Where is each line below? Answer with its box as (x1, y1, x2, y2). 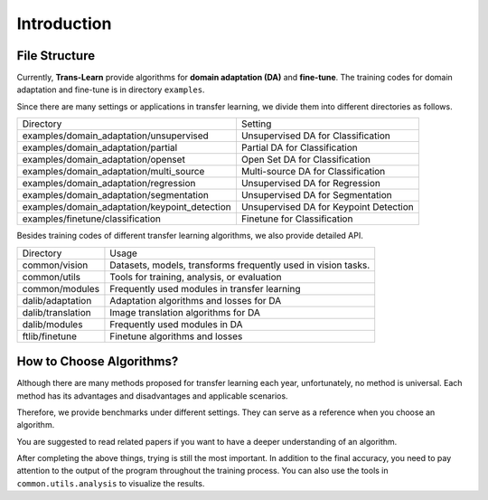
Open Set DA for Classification (240, 154, 371, 166)
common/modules (22, 282, 99, 295)
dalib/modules (22, 317, 83, 330)
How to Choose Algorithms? (16, 354, 179, 370)
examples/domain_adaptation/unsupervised (22, 129, 210, 142)
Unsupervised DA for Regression (240, 177, 381, 190)
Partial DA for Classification (240, 141, 359, 154)
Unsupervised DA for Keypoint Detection (240, 201, 415, 213)
